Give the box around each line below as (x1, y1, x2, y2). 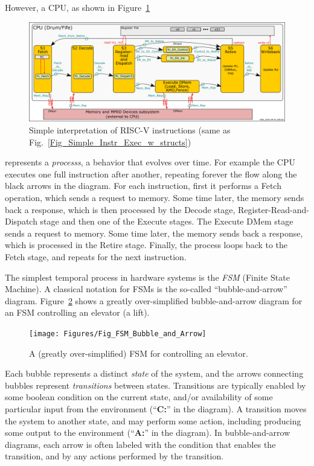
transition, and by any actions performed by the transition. (5, 450, 224, 462)
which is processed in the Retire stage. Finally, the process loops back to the (5, 238, 288, 251)
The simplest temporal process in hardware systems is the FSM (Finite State (5, 270, 290, 283)
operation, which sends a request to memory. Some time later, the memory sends (5, 191, 304, 203)
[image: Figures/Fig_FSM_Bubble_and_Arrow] (29, 329, 207, 338)
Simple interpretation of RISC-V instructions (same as (29, 123, 231, 136)
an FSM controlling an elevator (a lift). (5, 306, 150, 319)
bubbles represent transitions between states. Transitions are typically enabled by (5, 378, 306, 391)
